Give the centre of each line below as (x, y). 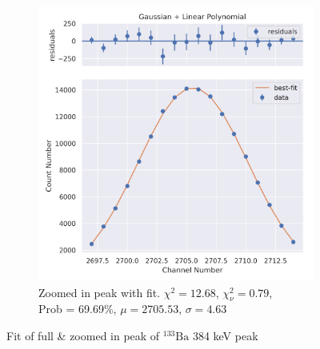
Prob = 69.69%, (78, 309)
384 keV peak (225, 335)
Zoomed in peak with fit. (100, 292)
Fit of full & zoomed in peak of (83, 335)
